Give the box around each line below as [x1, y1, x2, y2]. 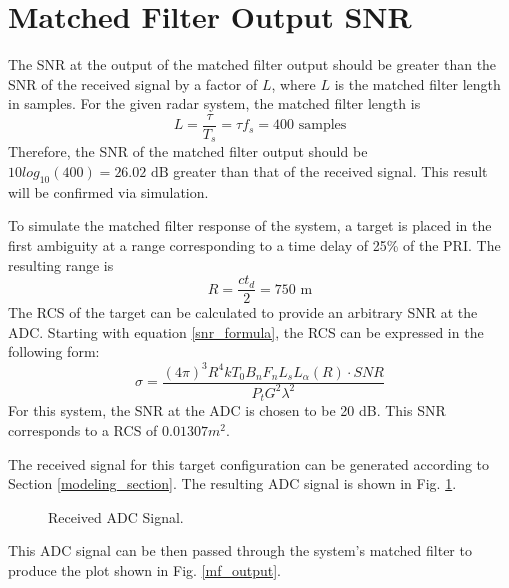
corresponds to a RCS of [8, 419, 158, 440]
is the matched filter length [334, 73, 501, 94]
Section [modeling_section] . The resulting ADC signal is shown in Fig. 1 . [8, 473, 457, 494]
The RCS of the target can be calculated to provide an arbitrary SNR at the [8, 302, 478, 323]
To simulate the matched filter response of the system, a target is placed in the [8, 215, 492, 236]
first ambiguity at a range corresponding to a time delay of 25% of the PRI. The [8, 235, 501, 255]
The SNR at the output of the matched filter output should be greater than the [8, 54, 497, 75]
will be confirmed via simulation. [8, 181, 209, 202]
